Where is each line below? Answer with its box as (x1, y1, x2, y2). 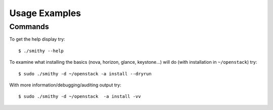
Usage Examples (9, 8, 81, 19)
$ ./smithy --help (18, 48, 64, 54)
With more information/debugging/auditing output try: (9, 82, 121, 88)
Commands (9, 22, 49, 31)
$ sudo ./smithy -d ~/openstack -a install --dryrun (18, 71, 152, 76)
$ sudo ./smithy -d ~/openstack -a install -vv (18, 93, 141, 99)
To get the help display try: (9, 36, 65, 42)
